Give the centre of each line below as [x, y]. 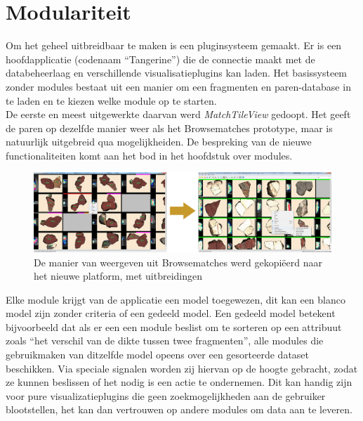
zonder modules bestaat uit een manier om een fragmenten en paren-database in [178, 86]
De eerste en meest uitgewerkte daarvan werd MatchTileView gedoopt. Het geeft [178, 114]
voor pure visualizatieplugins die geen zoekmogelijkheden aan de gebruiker [166, 395]
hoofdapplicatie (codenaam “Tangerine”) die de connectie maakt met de [160, 59]
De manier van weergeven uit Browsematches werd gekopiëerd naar [178, 262]
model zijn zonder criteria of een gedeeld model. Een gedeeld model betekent [171, 313]
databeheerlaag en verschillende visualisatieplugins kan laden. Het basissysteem [177, 73]
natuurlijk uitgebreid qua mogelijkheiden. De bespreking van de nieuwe [159, 142]
